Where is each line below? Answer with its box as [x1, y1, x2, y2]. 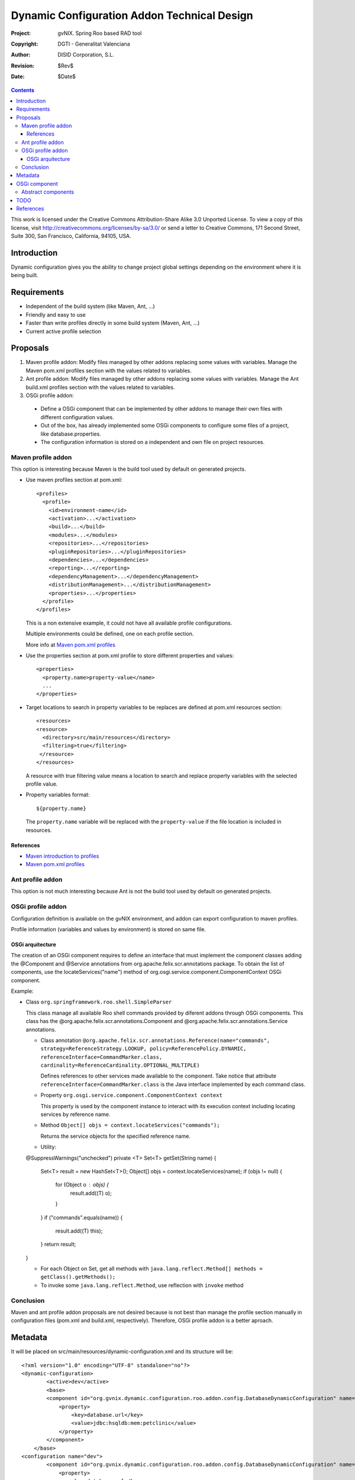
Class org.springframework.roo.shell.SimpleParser [25, 998, 172, 1006]
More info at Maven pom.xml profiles [25, 641, 115, 648]
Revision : [11, 62, 35, 69]
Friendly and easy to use [25, 311, 86, 318]
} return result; [40, 1241, 76, 1248]
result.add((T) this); [55, 1227, 103, 1234]
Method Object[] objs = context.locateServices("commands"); [40, 1122, 220, 1129]
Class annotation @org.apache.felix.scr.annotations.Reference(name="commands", [40, 1037, 270, 1044]
